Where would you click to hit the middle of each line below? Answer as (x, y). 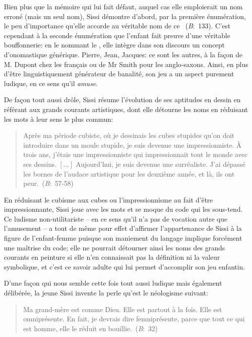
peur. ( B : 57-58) (48, 183)
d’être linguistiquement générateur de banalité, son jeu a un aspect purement (119, 74)
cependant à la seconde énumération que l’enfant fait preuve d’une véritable (117, 35)
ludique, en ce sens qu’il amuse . (51, 83)
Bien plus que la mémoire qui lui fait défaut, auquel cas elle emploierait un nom (123, 6)
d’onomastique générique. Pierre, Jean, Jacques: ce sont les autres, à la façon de (123, 54)
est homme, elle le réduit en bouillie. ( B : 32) (90, 328)
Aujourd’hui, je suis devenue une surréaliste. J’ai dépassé (161, 164)
